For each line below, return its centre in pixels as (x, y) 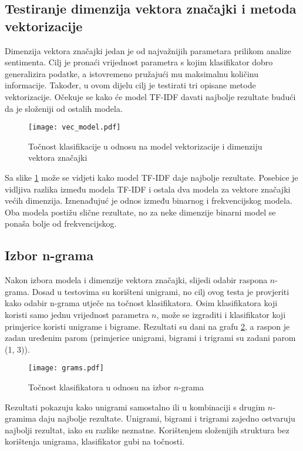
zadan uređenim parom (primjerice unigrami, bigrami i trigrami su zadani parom (150, 338)
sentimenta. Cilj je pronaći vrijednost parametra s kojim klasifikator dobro (139, 62)
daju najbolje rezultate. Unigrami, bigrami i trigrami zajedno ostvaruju (167, 418)
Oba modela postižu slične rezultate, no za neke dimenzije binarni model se (140, 212)
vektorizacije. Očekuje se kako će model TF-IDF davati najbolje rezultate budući (150, 96)
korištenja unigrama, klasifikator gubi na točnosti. (95, 441)
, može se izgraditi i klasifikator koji (221, 314)
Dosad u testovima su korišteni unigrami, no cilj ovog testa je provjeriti (161, 291)
